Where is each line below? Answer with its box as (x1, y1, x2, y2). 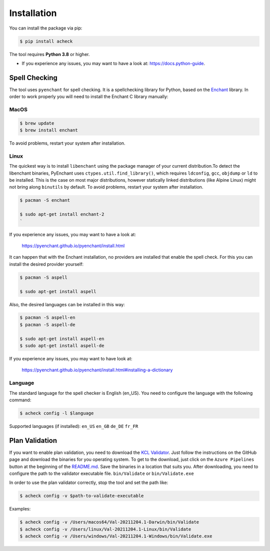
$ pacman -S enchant (19, 198, 70, 203)
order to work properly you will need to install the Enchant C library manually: (9, 94, 168, 100)
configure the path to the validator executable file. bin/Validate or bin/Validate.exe (9, 470, 194, 476)
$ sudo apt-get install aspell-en (19, 336, 104, 341)
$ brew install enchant (19, 128, 78, 133)
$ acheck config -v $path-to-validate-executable (19, 493, 144, 499)
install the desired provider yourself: (9, 261, 84, 267)
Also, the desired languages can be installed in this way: (9, 301, 125, 307)
